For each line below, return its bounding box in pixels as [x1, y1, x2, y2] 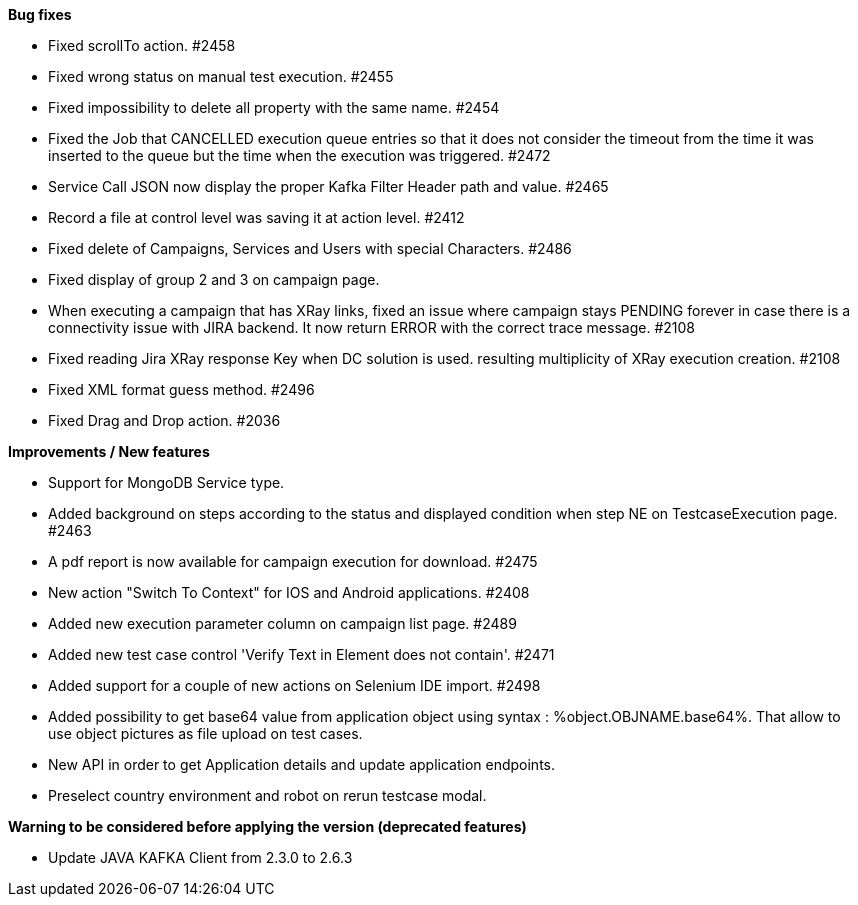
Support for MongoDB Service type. [48, 474, 285, 491]
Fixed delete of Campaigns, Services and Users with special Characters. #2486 [48, 240, 572, 257]
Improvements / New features [8, 443, 210, 460]
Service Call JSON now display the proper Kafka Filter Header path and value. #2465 [48, 178, 609, 195]
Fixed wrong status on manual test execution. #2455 [48, 68, 394, 85]
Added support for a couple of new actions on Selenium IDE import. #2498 [48, 677, 541, 694]
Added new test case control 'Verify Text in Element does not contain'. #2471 [48, 646, 555, 663]
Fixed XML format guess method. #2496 [48, 381, 315, 398]
